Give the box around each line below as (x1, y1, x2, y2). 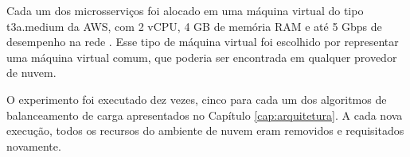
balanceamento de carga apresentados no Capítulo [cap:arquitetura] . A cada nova (6, 106, 403, 123)
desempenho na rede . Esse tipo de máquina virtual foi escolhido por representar (6, 33, 399, 50)
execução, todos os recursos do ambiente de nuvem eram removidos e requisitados (6, 122, 404, 139)
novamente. (6, 137, 61, 154)
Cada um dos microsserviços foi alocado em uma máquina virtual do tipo (6, 2, 364, 18)
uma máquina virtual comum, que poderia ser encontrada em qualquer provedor (6, 48, 397, 65)
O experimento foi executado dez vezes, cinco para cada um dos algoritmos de (6, 90, 387, 107)
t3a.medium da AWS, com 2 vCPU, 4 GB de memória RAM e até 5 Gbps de (6, 17, 382, 34)
